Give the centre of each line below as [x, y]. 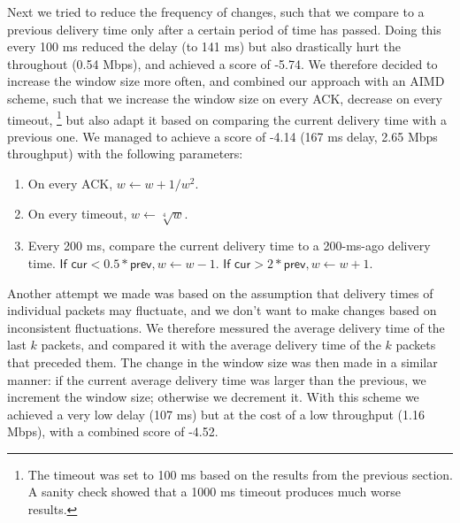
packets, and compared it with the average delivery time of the [211, 345]
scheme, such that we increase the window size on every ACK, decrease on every [225, 98]
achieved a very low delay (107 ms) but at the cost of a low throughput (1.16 [216, 414]
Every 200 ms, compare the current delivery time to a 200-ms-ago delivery [229, 246]
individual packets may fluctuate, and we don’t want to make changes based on [222, 310]
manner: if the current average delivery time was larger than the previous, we [217, 379]
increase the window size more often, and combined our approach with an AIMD [226, 81]
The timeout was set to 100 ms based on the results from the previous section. [240, 474]
